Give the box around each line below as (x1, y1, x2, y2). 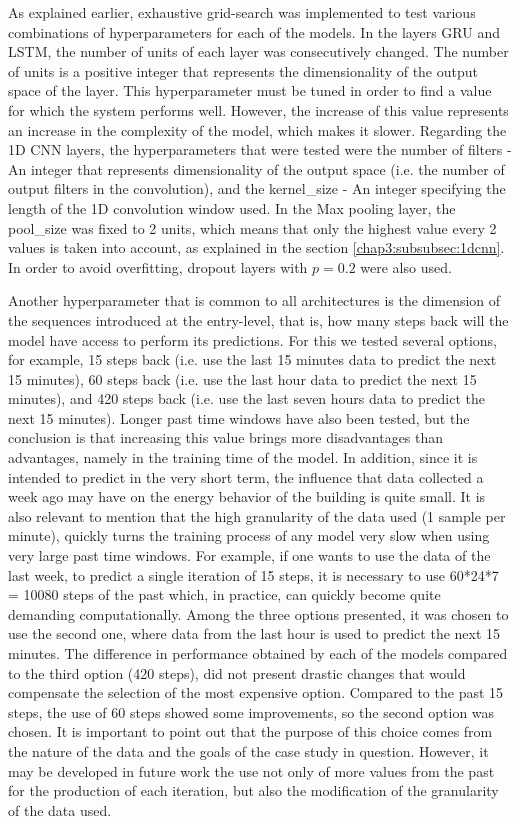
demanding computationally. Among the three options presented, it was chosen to (8, 603, 509, 624)
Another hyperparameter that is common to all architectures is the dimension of (8, 290, 501, 311)
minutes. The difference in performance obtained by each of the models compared (8, 643, 508, 663)
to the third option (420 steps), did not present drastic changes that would (8, 662, 466, 683)
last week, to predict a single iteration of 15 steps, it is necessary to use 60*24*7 (8, 564, 499, 585)
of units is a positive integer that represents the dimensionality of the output (8, 60, 478, 81)
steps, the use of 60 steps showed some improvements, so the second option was (8, 701, 495, 722)
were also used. (360, 256, 452, 277)
